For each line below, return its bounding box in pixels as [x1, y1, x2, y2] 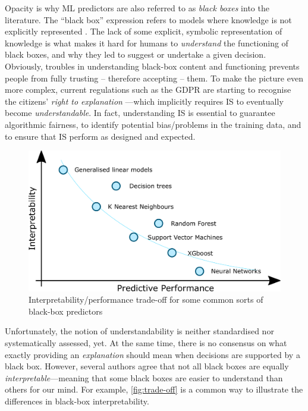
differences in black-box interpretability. [5, 394, 149, 407]
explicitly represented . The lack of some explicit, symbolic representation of [5, 25, 282, 37]
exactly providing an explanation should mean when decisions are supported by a [5, 348, 300, 360]
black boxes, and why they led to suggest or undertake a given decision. [5, 48, 266, 61]
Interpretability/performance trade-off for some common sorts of [29, 293, 263, 306]
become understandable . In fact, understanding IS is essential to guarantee [5, 106, 275, 119]
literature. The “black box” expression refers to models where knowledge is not [5, 13, 292, 26]
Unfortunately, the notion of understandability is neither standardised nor [5, 325, 274, 337]
